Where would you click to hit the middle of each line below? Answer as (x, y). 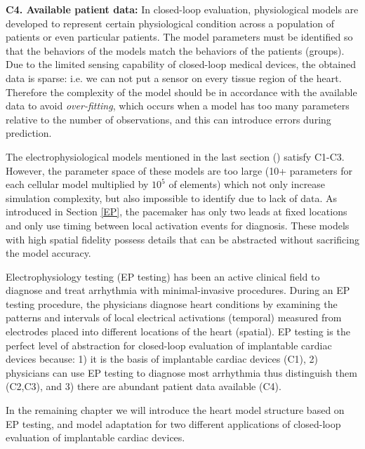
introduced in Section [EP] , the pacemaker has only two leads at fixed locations (177, 212)
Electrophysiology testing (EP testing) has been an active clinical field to (163, 276)
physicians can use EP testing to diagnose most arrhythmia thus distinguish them (181, 372)
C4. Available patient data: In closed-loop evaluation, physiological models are (182, 9)
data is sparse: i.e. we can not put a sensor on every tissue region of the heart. (174, 78)
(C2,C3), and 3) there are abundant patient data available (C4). (144, 386)
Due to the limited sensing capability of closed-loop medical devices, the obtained (181, 64)
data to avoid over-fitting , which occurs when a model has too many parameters (178, 106)
